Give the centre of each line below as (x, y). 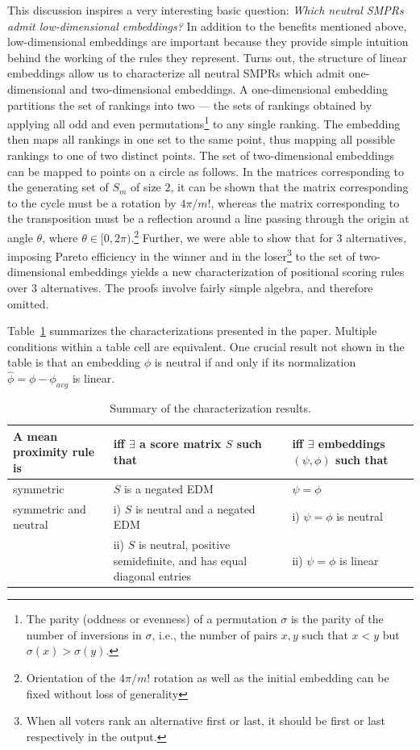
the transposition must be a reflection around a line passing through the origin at (208, 218)
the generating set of (58, 187)
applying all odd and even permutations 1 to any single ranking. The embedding (204, 122)
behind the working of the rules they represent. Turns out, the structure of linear (208, 57)
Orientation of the (71, 678)
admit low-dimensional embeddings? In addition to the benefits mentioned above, (207, 25)
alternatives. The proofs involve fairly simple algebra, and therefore (207, 288)
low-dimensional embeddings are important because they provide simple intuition (208, 42)
